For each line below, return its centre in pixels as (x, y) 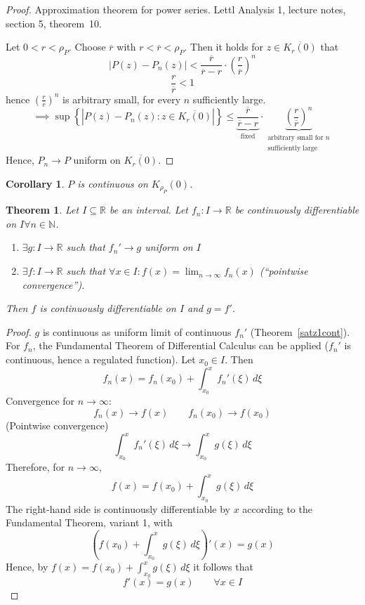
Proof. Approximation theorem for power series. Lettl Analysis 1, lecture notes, (176, 9)
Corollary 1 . (35, 183)
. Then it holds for (224, 47)
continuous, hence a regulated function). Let (101, 359)
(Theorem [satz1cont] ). (300, 331)
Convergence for (40, 401)
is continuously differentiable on (108, 308)
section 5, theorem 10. (54, 23)
